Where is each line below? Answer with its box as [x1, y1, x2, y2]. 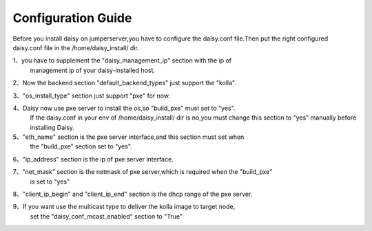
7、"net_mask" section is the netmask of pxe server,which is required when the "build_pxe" [12, 168, 273, 176]
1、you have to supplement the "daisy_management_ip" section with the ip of [12, 56, 232, 65]
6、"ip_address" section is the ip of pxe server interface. [12, 155, 174, 163]
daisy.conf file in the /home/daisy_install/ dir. [12, 43, 139, 52]
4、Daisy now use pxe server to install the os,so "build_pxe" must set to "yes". [12, 104, 236, 112]
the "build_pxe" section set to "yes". [30, 142, 132, 151]
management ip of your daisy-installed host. [30, 66, 155, 74]
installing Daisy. [30, 123, 75, 131]
